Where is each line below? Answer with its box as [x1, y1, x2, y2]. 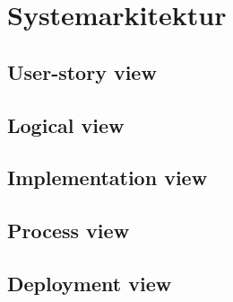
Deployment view [7, 269, 172, 297]
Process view [7, 217, 130, 244]
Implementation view [7, 164, 208, 191]
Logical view [7, 111, 125, 138]
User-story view [7, 58, 157, 85]
